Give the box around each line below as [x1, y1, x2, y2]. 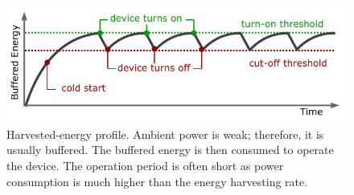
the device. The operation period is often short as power [6, 156, 284, 173]
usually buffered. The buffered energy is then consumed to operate [6, 141, 334, 158]
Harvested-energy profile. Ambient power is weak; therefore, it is [6, 125, 324, 142]
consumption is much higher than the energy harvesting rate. [6, 173, 308, 189]
